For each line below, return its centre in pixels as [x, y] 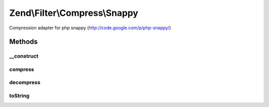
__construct [24, 56]
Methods [23, 42]
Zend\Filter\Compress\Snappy [74, 13]
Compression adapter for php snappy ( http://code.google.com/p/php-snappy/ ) [90, 28]
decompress [25, 83]
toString [19, 96]
